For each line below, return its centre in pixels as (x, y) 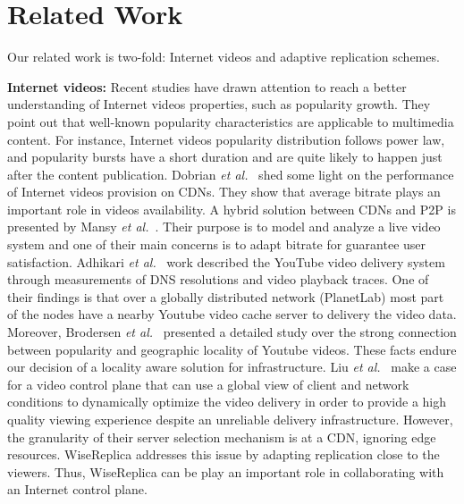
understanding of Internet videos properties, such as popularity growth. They (219, 104)
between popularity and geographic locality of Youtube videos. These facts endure (232, 349)
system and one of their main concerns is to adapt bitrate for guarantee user (217, 244)
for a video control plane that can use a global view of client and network (208, 384)
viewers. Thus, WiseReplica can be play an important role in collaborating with (226, 471)
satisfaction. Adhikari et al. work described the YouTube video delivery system (226, 261)
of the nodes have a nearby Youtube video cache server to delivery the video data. (232, 314)
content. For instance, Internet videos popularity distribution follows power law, (226, 139)
